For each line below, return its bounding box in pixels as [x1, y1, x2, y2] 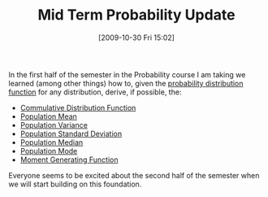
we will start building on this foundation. [8, 179, 142, 189]
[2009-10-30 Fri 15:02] [98, 33, 175, 42]
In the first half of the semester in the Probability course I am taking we [8, 69, 246, 79]
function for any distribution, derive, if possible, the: [8, 87, 182, 97]
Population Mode [19, 146, 78, 155]
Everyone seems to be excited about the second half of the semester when [8, 170, 260, 180]
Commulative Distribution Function [19, 103, 136, 112]
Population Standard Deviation [19, 129, 123, 138]
